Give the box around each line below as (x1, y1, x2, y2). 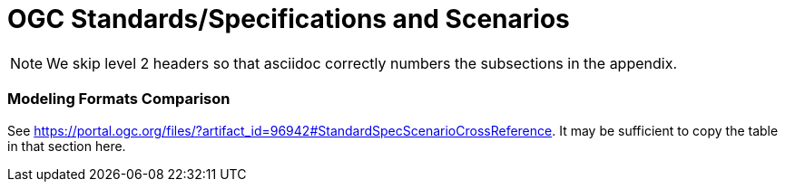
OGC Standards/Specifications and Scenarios (7, 4, 570, 34)
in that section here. (7, 137, 126, 154)
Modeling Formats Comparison (7, 90, 231, 109)
